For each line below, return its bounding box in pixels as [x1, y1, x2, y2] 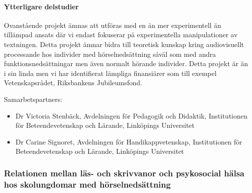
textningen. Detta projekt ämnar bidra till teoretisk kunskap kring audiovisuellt [4, 39, 244, 49]
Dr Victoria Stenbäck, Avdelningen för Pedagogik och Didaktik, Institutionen [15, 110, 248, 121]
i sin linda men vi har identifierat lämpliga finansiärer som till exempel [4, 68, 217, 78]
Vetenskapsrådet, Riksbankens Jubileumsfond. [4, 77, 143, 88]
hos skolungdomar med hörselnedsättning [4, 178, 171, 190]
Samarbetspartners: [4, 94, 62, 104]
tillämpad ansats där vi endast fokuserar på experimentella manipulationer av [4, 29, 238, 40]
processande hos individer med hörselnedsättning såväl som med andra [4, 48, 216, 59]
